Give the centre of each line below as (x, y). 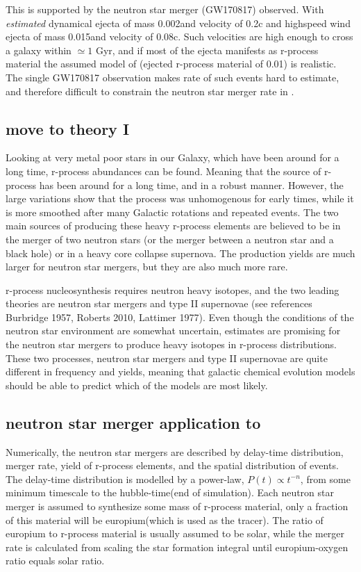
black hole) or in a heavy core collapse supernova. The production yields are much (180, 253)
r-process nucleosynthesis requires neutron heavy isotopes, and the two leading (173, 289)
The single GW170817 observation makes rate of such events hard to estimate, (173, 77)
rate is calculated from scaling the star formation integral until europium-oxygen (177, 547)
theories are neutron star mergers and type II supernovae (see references (159, 303)
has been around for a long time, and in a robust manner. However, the (191, 185)
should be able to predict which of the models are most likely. (137, 385)
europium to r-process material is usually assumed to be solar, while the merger (175, 533)
